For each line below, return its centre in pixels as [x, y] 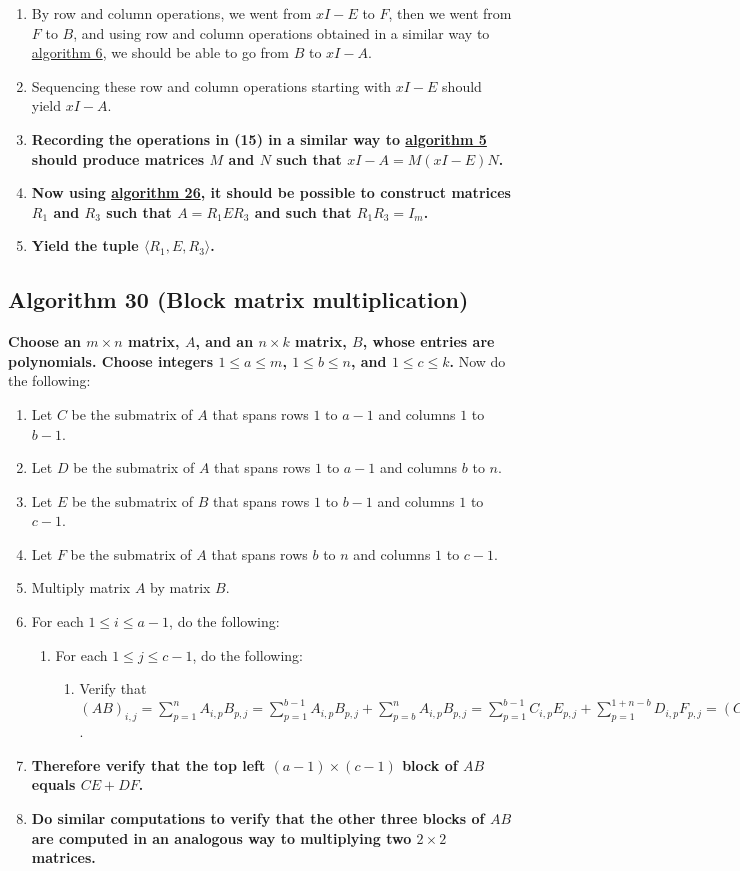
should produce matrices [118, 158]
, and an [224, 341]
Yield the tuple [85, 245]
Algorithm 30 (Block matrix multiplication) [238, 299]
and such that [303, 211]
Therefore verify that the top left [148, 764]
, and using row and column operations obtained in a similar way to [281, 32]
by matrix [180, 587]
